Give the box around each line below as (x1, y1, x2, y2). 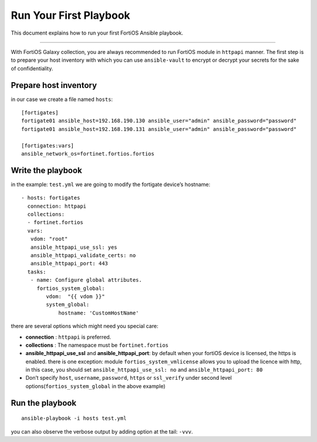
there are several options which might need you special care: (11, 323, 158, 330)
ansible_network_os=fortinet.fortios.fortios (21, 150, 155, 157)
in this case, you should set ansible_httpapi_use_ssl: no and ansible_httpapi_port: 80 (25, 366, 263, 373)
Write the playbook (11, 165, 82, 176)
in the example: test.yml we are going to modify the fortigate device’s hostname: (11, 181, 211, 188)
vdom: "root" (30, 235, 68, 242)
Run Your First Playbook (11, 9, 130, 22)
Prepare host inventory (11, 80, 97, 90)
